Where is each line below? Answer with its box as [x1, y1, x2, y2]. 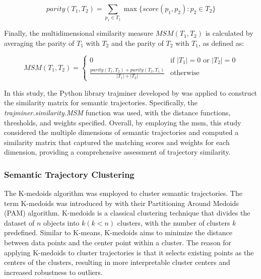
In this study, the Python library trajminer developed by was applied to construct [4, 87, 257, 98]
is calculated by [205, 28, 253, 38]
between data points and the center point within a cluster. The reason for [4, 237, 232, 248]
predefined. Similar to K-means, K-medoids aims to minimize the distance [4, 227, 233, 238]
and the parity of [111, 37, 164, 48]
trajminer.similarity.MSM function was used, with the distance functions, [4, 107, 231, 117]
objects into [43, 217, 80, 228]
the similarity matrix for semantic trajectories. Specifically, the [4, 97, 198, 108]
